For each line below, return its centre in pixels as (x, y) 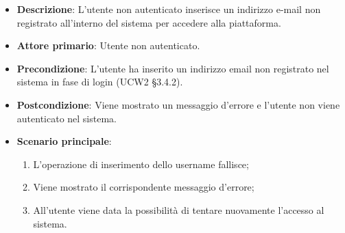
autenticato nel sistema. (67, 118)
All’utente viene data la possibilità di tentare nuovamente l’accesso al (179, 209)
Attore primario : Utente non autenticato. (108, 45)
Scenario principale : (64, 141)
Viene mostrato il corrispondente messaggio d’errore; (144, 187)
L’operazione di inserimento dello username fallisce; (141, 164)
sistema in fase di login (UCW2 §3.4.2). (100, 82)
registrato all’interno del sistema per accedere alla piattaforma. (149, 22)
